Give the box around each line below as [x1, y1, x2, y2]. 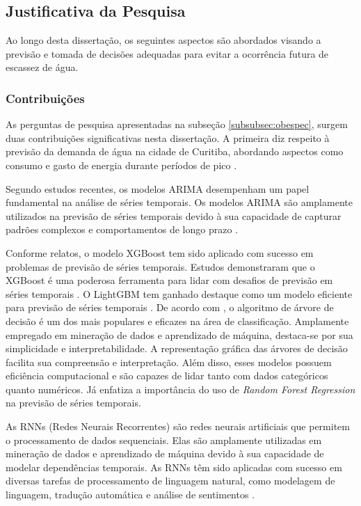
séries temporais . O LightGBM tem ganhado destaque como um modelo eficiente [6, 286, 353, 301]
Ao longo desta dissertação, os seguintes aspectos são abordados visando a [6, 33, 321, 47]
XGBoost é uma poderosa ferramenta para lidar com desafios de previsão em [6, 273, 333, 287]
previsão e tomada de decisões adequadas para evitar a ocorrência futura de [6, 46, 329, 61]
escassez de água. [6, 60, 79, 74]
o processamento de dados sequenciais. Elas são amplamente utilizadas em [6, 432, 322, 447]
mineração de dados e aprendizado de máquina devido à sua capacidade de [6, 446, 324, 461]
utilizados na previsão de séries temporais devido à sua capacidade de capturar [6, 208, 342, 223]
